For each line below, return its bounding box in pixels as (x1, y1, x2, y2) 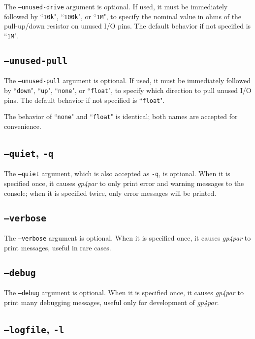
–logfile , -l (4, 321, 64, 336)
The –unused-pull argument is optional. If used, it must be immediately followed (4, 75, 251, 86)
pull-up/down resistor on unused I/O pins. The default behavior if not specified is (4, 21, 251, 31)
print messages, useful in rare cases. (4, 242, 111, 252)
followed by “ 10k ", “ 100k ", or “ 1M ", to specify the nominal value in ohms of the (4, 11, 242, 21)
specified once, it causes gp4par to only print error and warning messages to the (4, 178, 244, 188)
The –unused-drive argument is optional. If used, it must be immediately (4, 1, 228, 11)
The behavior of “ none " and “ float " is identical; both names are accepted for (4, 111, 238, 122)
